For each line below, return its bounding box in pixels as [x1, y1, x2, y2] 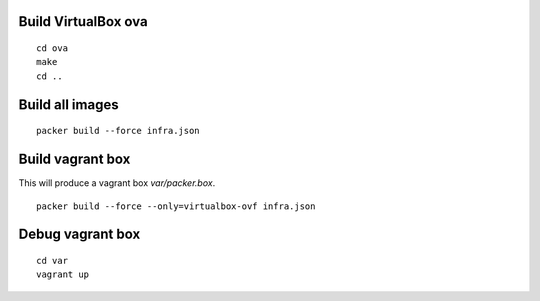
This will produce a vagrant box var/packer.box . [18, 177, 216, 189]
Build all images [18, 96, 119, 113]
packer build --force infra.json [36, 125, 200, 137]
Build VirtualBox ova [18, 13, 149, 30]
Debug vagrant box [18, 226, 141, 243]
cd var [36, 255, 69, 266]
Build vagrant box [18, 151, 131, 168]
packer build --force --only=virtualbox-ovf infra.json [36, 200, 316, 212]
